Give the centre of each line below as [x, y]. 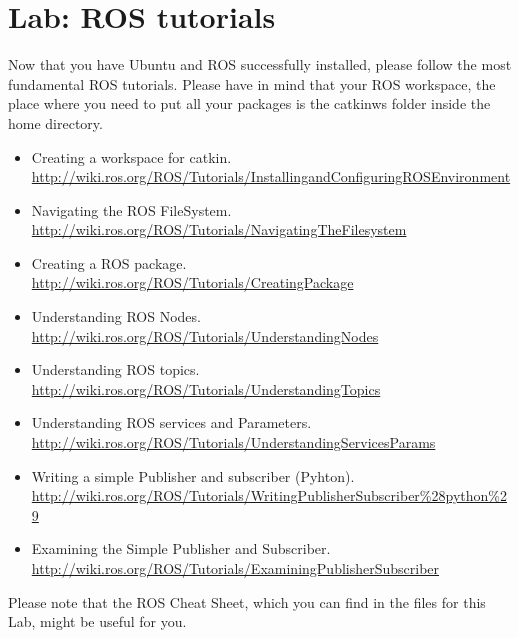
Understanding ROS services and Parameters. [171, 422]
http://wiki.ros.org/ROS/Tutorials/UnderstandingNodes [205, 335]
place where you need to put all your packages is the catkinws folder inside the [249, 103]
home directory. [55, 122]
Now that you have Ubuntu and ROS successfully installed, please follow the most [260, 64]
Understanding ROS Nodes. [116, 316]
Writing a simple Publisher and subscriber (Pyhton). [193, 475]
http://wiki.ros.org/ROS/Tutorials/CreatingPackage [192, 282]
